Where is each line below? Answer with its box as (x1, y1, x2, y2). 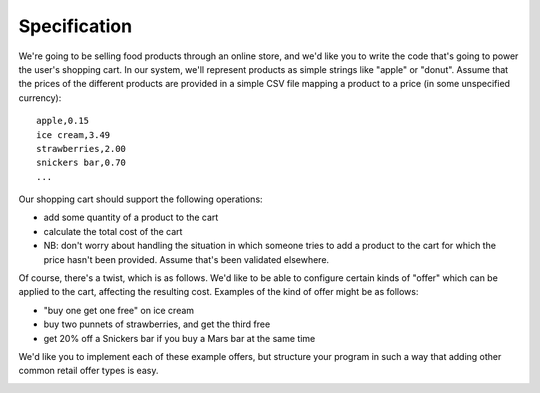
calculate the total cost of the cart (43, 225, 183, 237)
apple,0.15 (36, 115, 90, 127)
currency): (18, 91, 62, 104)
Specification (18, 15, 133, 37)
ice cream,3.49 (36, 129, 111, 140)
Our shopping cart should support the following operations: (18, 193, 264, 205)
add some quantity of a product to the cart (43, 211, 219, 224)
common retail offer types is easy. (18, 365, 159, 377)
